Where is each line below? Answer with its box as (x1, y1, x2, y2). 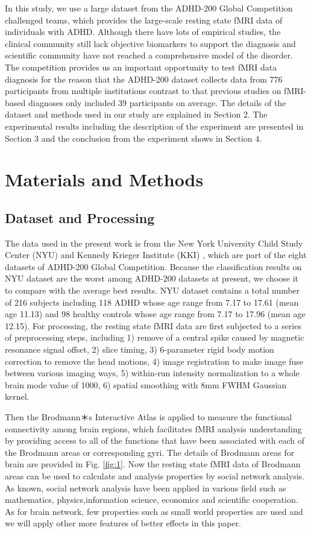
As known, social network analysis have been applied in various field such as (5, 481, 286, 494)
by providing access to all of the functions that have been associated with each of (5, 434, 305, 447)
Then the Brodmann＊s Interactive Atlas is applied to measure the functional (5, 411, 292, 423)
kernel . (5, 390, 30, 403)
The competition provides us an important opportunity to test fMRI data (5, 60, 277, 73)
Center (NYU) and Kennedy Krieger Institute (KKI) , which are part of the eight (5, 248, 307, 261)
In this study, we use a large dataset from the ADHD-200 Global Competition (5, 2, 293, 14)
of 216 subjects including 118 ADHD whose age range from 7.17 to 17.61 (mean (5, 295, 299, 308)
